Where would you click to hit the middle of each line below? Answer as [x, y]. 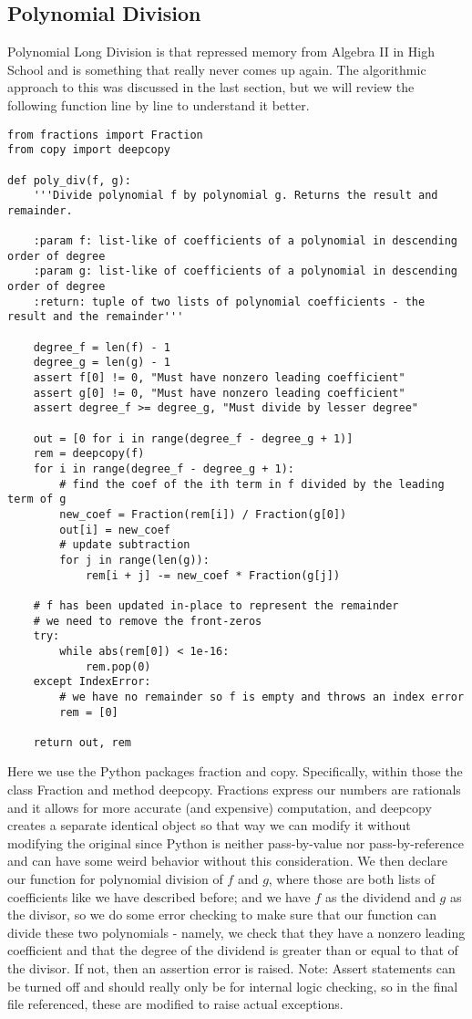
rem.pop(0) [118, 666]
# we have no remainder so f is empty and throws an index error [262, 697]
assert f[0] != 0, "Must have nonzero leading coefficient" [219, 378]
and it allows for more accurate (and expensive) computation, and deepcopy [220, 807]
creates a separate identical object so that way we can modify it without [209, 825]
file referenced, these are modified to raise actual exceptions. [175, 1004]
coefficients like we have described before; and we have [159, 896]
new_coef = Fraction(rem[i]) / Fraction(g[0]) [203, 514]
